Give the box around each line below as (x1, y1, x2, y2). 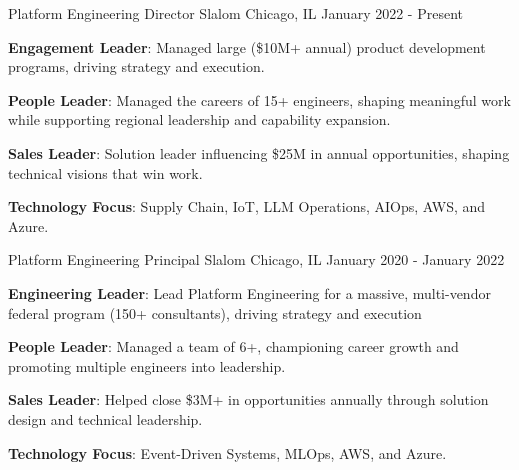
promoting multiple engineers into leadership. (8, 355, 286, 376)
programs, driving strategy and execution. (8, 56, 265, 77)
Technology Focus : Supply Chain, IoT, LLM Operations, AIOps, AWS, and (8, 196, 486, 217)
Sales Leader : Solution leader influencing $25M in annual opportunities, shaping (8, 142, 510, 163)
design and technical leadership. (8, 408, 203, 429)
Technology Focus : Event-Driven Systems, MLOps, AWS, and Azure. (8, 442, 447, 463)
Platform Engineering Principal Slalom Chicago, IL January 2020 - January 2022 (8, 249, 505, 270)
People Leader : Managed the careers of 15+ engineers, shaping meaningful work (8, 89, 511, 110)
